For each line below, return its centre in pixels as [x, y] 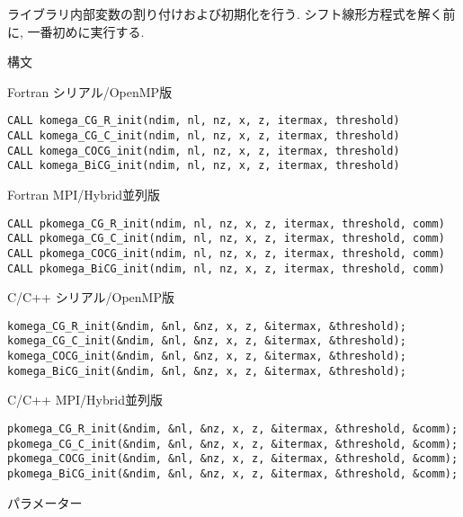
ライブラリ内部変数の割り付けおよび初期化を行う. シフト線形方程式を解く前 [231, 13]
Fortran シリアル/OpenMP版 [90, 91]
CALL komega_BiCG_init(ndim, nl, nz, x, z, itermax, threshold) [204, 166]
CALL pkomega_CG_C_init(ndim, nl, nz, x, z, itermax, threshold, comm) [226, 239]
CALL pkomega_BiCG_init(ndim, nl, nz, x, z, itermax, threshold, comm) [226, 268]
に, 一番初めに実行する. [76, 31]
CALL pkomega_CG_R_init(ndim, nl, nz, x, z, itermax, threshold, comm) [226, 223]
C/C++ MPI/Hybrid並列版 [85, 400]
